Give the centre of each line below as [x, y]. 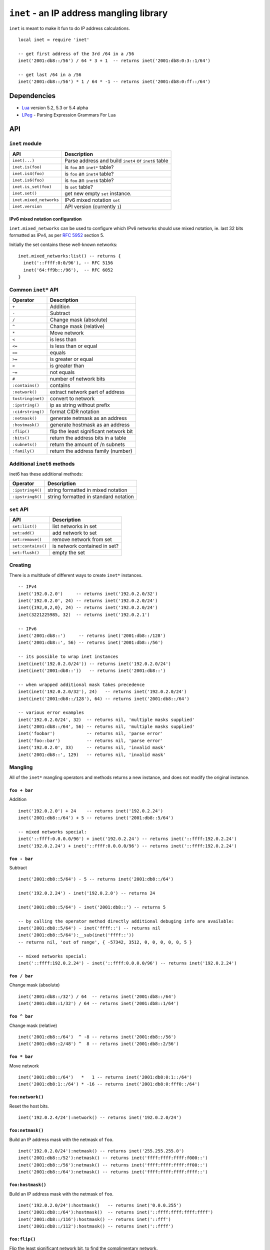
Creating [20, 565]
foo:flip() [22, 1239]
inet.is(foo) [27, 167]
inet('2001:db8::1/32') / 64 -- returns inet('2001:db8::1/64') [99, 1003]
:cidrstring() [28, 412]
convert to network [72, 398]
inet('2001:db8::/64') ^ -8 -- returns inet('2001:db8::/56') [97, 1037]
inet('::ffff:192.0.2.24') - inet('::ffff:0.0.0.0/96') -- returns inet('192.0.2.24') [127, 963]
